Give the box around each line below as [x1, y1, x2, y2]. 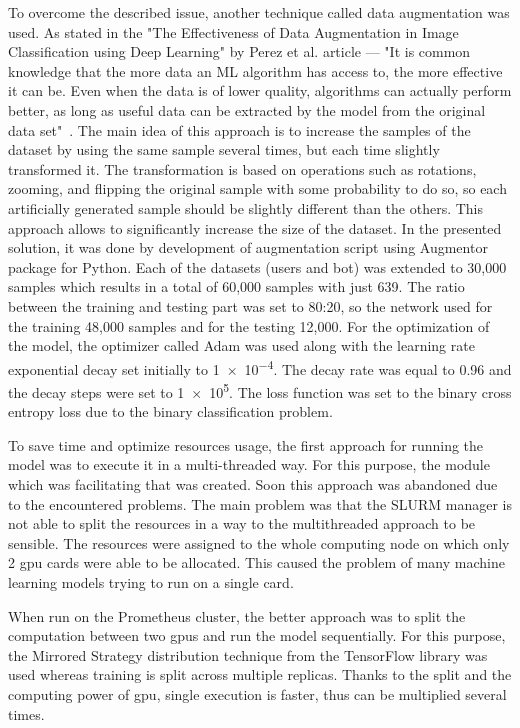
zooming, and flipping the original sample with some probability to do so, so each [8, 178, 507, 199]
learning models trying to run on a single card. [8, 571, 294, 592]
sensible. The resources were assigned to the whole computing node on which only [8, 532, 510, 553]
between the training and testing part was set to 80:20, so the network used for [8, 295, 493, 316]
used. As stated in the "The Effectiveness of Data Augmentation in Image [8, 21, 459, 42]
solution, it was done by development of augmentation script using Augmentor [8, 237, 488, 258]
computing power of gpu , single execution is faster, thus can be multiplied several [8, 683, 507, 704]
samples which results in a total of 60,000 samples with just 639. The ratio [8, 276, 465, 297]
